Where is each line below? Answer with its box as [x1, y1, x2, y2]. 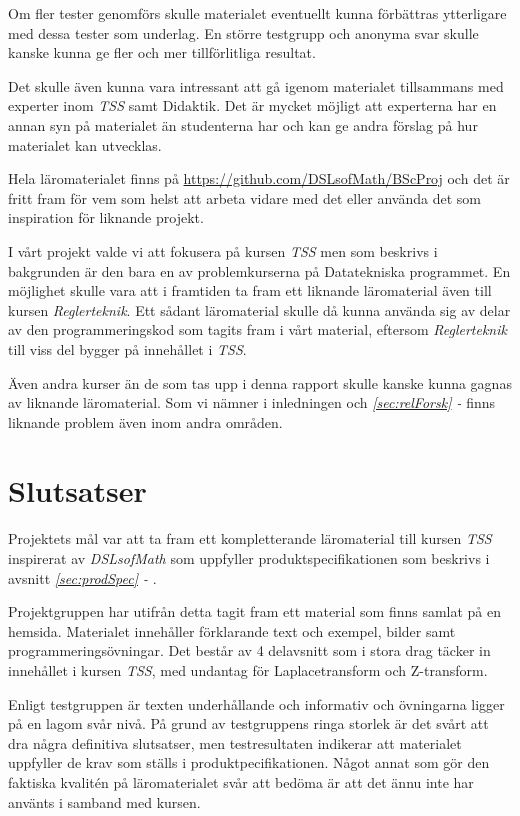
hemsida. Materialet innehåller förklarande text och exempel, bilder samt [8, 620, 456, 641]
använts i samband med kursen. [8, 791, 201, 812]
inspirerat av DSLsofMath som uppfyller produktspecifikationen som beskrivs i [8, 548, 490, 568]
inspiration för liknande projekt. [8, 207, 204, 228]
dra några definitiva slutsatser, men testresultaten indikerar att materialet [8, 732, 462, 753]
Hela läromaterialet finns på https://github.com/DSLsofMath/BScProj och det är [8, 168, 510, 189]
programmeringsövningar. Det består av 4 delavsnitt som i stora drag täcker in [8, 640, 491, 661]
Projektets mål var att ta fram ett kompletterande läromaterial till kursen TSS [8, 528, 492, 549]
